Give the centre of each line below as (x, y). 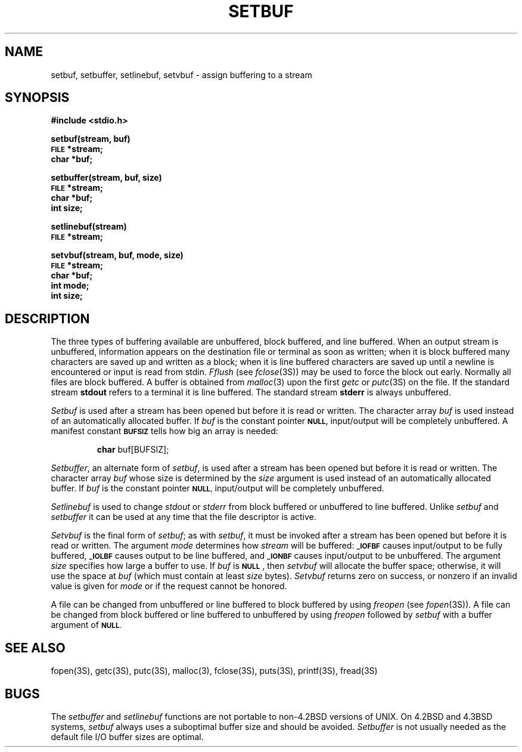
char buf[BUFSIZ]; (133, 450)
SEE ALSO (35, 648)
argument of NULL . (86, 625)
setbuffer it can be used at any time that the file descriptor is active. (184, 517)
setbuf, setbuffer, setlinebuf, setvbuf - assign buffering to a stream (181, 75)
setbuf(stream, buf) (91, 139)
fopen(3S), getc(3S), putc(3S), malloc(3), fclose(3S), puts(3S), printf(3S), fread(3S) (214, 671)
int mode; (70, 286)
